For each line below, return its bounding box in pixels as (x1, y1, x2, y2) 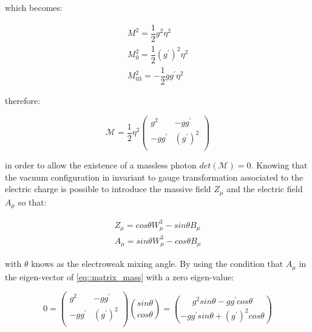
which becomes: (5, 1, 63, 13)
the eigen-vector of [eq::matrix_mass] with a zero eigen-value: (5, 270, 234, 283)
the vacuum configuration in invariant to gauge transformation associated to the (5, 170, 304, 183)
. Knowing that (251, 159, 308, 171)
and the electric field (226, 182, 303, 195)
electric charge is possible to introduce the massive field (5, 182, 211, 195)
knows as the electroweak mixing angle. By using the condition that (31, 257, 283, 270)
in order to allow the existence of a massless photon (5, 159, 197, 171)
